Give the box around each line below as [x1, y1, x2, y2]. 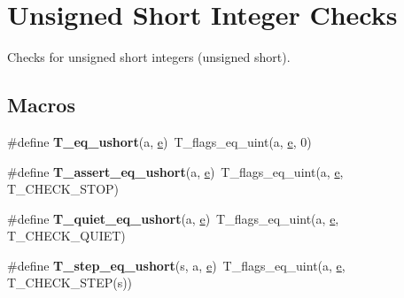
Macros [7, 91, 75, 118]
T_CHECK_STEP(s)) [7, 273, 133, 292]
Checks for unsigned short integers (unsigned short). [7, 48, 291, 66]
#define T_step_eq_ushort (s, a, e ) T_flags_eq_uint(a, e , [7, 256, 346, 274]
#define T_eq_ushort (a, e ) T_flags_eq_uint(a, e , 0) [7, 132, 312, 150]
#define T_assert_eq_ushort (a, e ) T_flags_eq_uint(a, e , [7, 162, 344, 180]
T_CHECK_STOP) [7, 180, 120, 198]
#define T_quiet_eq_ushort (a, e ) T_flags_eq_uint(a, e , [7, 209, 339, 227]
